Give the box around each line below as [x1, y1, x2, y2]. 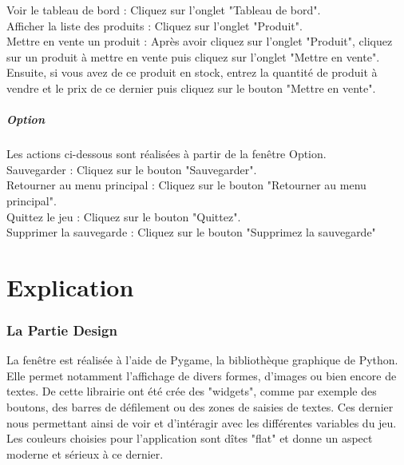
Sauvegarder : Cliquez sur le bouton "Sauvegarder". [6, 161, 257, 177]
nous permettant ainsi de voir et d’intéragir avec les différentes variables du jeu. [6, 414, 397, 431]
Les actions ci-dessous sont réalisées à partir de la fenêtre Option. [6, 145, 327, 162]
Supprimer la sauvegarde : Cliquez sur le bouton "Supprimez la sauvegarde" [6, 224, 376, 240]
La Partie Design [6, 320, 117, 340]
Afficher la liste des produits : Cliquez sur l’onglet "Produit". [6, 17, 303, 34]
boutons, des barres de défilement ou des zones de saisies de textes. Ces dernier [6, 399, 394, 415]
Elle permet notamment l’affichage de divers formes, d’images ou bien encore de [6, 367, 397, 384]
